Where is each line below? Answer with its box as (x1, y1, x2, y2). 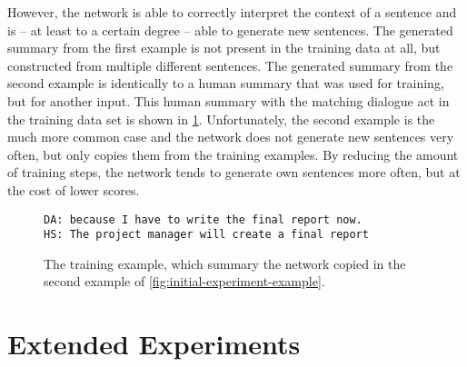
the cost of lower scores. (7, 180, 140, 199)
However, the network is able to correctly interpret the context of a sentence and (7, 3, 457, 21)
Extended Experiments (7, 325, 301, 362)
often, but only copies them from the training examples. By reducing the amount (7, 144, 459, 164)
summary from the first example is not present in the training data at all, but (7, 38, 441, 57)
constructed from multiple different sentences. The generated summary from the (7, 55, 453, 74)
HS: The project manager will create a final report (44, 228, 369, 242)
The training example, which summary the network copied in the (44, 253, 406, 273)
